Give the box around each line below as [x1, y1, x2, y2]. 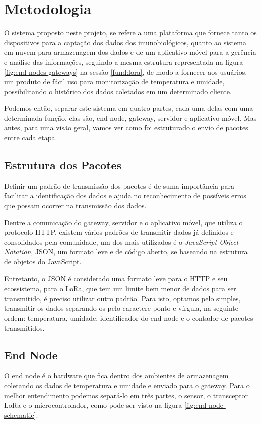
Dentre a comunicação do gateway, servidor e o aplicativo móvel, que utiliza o [4, 217, 243, 227]
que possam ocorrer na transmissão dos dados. [4, 200, 147, 211]
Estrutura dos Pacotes [4, 157, 122, 173]
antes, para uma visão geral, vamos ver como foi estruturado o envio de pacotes [4, 122, 248, 133]
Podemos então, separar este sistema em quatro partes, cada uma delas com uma [4, 103, 253, 113]
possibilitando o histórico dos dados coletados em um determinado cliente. [4, 86, 232, 96]
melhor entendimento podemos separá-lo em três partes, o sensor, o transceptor [4, 390, 248, 400]
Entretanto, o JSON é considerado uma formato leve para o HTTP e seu [4, 273, 228, 284]
